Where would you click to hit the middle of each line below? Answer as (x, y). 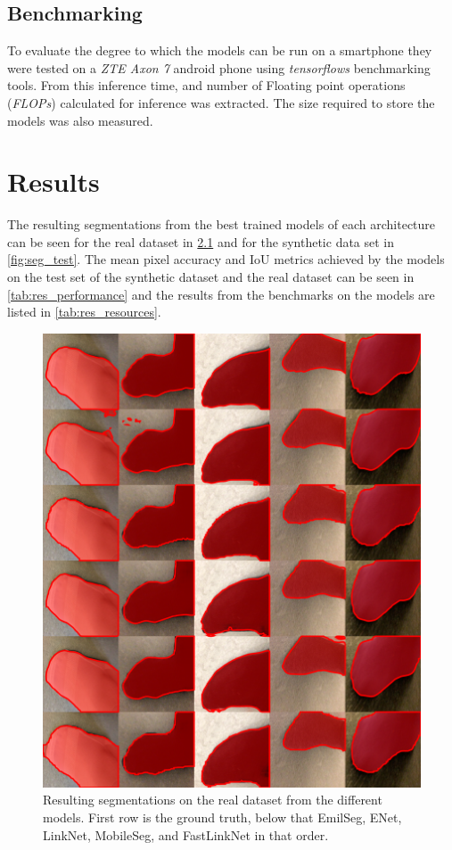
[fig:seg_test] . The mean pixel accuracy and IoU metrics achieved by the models (226, 259)
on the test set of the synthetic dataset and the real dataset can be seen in (211, 277)
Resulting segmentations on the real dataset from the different (213, 800)
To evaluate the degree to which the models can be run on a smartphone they (220, 50)
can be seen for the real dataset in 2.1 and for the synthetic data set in (201, 241)
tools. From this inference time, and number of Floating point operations (206, 85)
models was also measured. (80, 120)
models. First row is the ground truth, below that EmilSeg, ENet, (222, 817)
